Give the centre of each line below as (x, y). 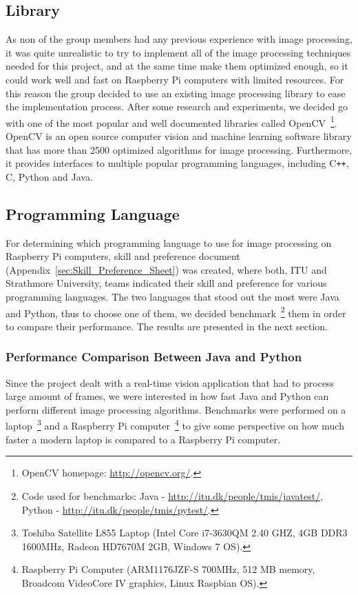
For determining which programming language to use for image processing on (169, 242)
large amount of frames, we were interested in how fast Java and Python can (167, 396)
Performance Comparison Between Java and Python (154, 357)
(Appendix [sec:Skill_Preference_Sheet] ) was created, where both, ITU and (166, 269)
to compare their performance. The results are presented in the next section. (167, 326)
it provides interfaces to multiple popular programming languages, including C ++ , (177, 163)
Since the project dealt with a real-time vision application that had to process (170, 382)
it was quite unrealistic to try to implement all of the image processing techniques (178, 52)
